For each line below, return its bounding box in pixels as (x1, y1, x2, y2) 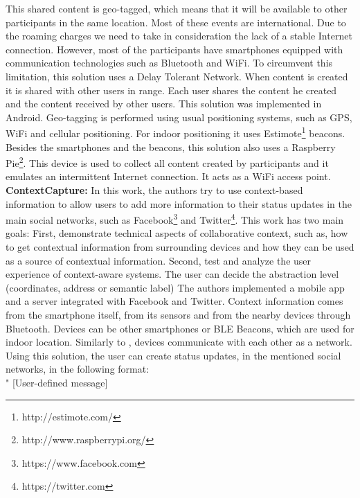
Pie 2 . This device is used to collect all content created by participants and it (6, 154, 329, 170)
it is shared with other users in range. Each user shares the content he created (6, 82, 337, 97)
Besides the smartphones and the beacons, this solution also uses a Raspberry (6, 139, 336, 154)
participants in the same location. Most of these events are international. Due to (6, 15, 346, 29)
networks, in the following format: (6, 362, 150, 376)
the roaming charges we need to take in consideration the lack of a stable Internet (6, 28, 352, 43)
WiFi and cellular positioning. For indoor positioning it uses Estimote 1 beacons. (6, 124, 345, 140)
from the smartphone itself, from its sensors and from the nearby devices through (6, 308, 351, 322)
